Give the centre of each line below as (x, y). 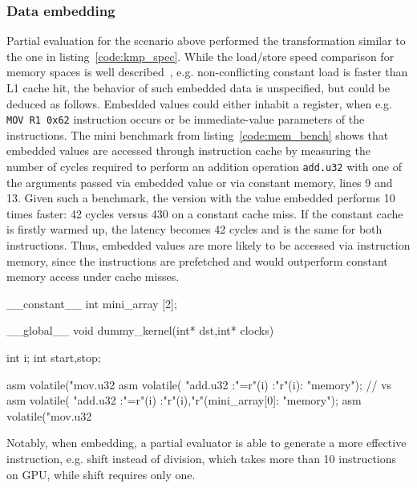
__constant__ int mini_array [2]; (92, 303)
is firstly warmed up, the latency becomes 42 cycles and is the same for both (194, 229)
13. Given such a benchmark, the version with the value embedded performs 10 (201, 198)
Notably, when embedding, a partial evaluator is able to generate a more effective (206, 443)
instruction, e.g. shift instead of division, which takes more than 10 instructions (202, 458)
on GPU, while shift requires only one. (101, 474)
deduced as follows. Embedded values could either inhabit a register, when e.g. (199, 103)
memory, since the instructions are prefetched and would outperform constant (197, 260)
